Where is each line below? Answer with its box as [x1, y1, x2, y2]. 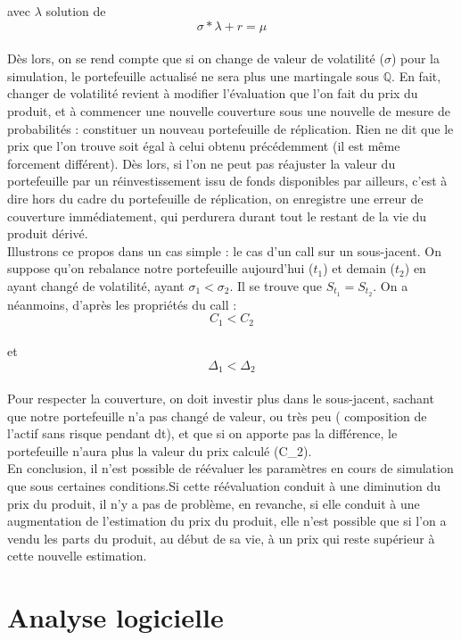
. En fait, [391, 66, 441, 85]
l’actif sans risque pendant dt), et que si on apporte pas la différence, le [7, 424, 398, 443]
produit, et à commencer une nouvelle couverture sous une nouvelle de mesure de [7, 101, 450, 120]
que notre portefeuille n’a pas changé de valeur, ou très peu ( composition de [7, 406, 427, 425]
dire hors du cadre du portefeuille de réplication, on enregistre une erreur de [7, 188, 424, 207]
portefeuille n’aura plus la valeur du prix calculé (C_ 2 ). [7, 441, 312, 460]
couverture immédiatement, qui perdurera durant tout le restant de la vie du [7, 206, 427, 225]
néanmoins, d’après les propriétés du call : [7, 295, 237, 313]
